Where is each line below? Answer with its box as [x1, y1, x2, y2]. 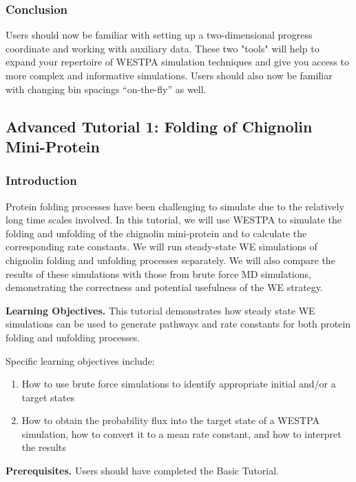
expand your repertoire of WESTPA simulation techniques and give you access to [6, 54, 350, 69]
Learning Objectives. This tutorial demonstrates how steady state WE [6, 303, 315, 317]
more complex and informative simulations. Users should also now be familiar [6, 68, 333, 82]
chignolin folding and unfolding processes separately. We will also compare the [6, 252, 335, 267]
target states [21, 390, 75, 404]
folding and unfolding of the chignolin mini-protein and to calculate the [6, 225, 307, 240]
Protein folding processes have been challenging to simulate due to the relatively [6, 199, 344, 213]
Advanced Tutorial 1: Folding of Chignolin [6, 115, 313, 137]
